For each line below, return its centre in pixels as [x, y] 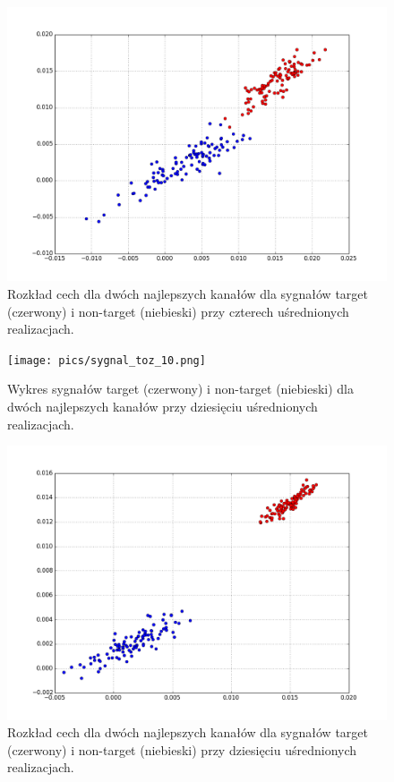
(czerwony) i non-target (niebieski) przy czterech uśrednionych [178, 311]
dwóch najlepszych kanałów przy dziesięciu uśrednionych [163, 407]
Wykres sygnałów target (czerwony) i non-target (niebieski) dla [180, 389]
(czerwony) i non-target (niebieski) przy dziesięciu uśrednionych [182, 749]
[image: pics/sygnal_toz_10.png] [107, 360]
